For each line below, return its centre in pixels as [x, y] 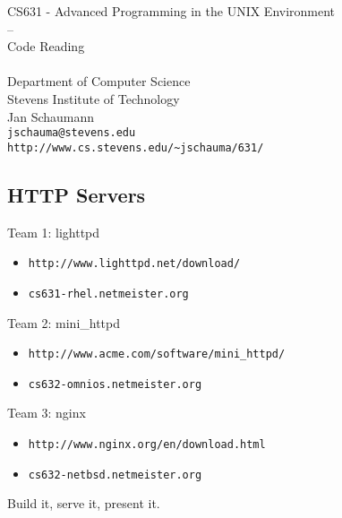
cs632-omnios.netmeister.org [115, 384]
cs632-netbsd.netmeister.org [115, 475]
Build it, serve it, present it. [84, 503]
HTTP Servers [77, 194]
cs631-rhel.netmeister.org [108, 294]
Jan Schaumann [51, 116]
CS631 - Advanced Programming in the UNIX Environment [171, 11]
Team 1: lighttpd [54, 232]
